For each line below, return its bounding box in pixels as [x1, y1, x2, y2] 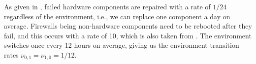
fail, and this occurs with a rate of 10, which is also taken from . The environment [4, 30, 252, 40]
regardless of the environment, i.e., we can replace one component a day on [4, 11, 230, 21]
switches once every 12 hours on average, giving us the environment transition [4, 40, 239, 50]
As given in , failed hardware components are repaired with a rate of [4, 1, 211, 11]
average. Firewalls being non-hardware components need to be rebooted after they [4, 21, 252, 31]
